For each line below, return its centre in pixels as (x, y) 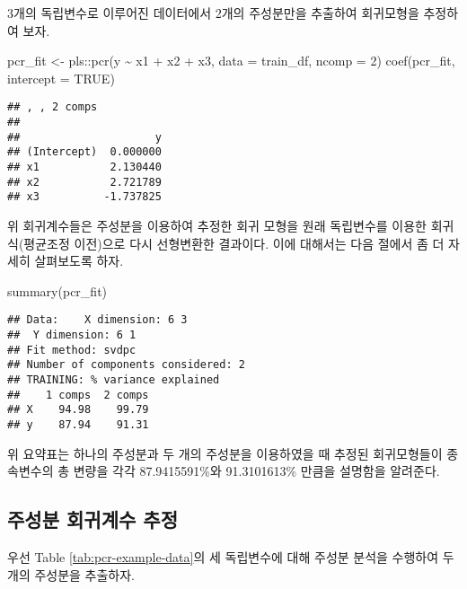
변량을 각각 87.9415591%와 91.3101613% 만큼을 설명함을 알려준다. (256, 471)
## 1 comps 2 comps (78, 395)
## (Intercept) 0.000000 (84, 152)
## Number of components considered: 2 (126, 365)
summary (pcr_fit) (57, 290)
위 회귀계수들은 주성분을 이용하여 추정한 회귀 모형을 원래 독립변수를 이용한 (217, 225)
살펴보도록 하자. (79, 261)
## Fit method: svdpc (72, 350)
